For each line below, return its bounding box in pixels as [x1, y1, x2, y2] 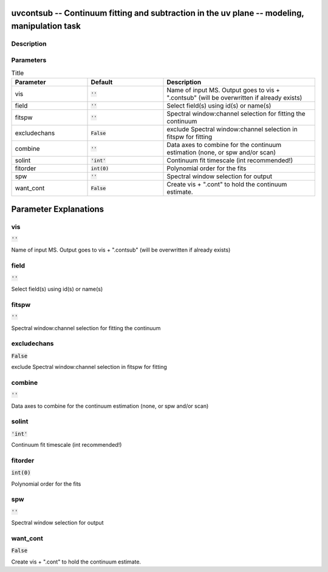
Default [91, 78, 113, 86]
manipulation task [11, 21, 81, 32]
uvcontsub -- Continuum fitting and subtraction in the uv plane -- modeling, [11, 8, 304, 18]
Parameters [11, 55, 47, 64]
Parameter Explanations [11, 204, 104, 214]
